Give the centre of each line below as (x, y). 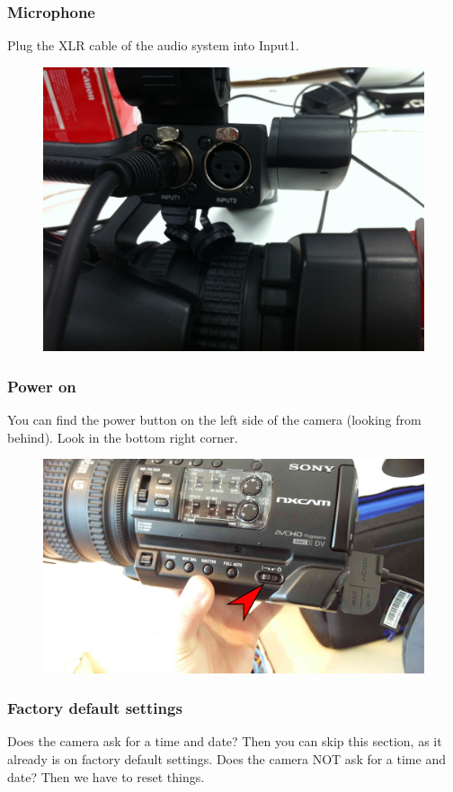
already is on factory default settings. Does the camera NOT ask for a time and (226, 759)
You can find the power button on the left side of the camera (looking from (214, 419)
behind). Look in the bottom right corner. (123, 437)
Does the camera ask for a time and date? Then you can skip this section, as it (225, 741)
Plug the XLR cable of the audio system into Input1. (153, 45)
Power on (42, 386)
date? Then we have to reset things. (106, 776)
